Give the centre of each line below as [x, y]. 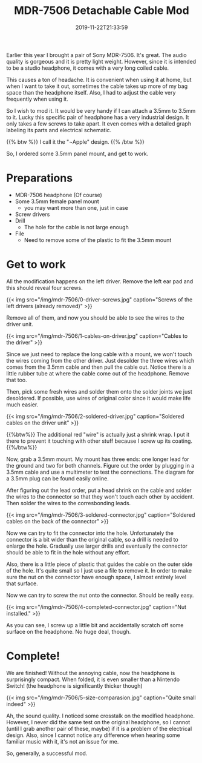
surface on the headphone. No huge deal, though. [69, 631]
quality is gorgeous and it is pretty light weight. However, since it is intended [101, 61]
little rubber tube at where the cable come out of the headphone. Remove [98, 373]
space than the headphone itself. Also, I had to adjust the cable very [91, 92]
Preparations [40, 178]
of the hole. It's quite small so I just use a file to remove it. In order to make [99, 570]
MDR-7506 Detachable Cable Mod [102, 11]
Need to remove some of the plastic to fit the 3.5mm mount [98, 240]
